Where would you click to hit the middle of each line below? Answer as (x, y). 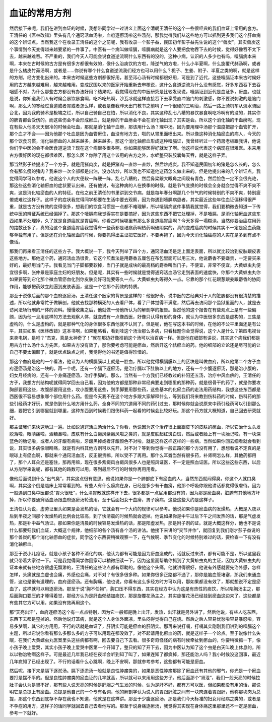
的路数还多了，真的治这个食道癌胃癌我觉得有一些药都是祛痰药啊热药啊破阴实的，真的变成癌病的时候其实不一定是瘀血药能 (135, 228)
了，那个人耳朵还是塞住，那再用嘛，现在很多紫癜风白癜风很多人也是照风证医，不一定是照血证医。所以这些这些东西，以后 (135, 462)
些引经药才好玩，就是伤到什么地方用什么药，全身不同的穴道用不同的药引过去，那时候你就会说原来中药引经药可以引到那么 (135, 404)
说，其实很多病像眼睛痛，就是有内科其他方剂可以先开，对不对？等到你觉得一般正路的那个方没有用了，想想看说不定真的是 (135, 448)
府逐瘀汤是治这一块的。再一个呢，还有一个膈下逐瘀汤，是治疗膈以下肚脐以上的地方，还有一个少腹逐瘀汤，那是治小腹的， (135, 368)
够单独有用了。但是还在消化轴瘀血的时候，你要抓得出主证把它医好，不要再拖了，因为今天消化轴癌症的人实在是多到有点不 (135, 235)
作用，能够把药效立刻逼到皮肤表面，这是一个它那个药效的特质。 (76, 286)
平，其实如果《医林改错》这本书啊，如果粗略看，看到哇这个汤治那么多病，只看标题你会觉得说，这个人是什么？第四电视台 (135, 331)
